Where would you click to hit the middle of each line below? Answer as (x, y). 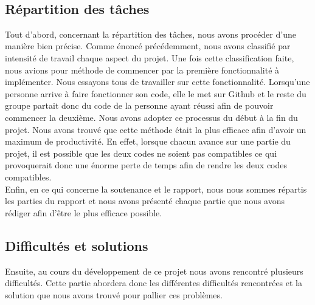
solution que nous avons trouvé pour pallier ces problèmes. (114, 294)
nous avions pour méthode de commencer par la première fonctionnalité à (142, 70)
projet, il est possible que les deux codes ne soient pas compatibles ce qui (141, 153)
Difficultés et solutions (77, 245)
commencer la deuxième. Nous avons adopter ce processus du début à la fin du (151, 117)
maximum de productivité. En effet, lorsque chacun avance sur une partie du (148, 141)
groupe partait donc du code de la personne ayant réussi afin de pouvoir (139, 105)
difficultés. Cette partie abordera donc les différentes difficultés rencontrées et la (154, 283)
